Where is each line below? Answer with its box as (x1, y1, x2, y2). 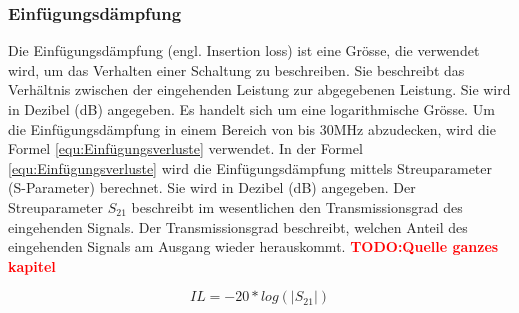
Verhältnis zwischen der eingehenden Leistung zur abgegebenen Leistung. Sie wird (8, 79, 511, 100)
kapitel (8, 255, 56, 276)
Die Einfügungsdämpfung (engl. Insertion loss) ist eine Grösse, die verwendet (8, 40, 480, 61)
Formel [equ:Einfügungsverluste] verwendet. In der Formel (8, 138, 363, 159)
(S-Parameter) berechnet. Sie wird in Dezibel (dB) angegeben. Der (8, 177, 416, 198)
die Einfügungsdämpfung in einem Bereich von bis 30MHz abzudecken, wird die (8, 118, 496, 139)
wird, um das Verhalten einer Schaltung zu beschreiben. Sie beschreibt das (8, 59, 465, 80)
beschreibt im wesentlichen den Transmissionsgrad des (131, 196, 463, 217)
